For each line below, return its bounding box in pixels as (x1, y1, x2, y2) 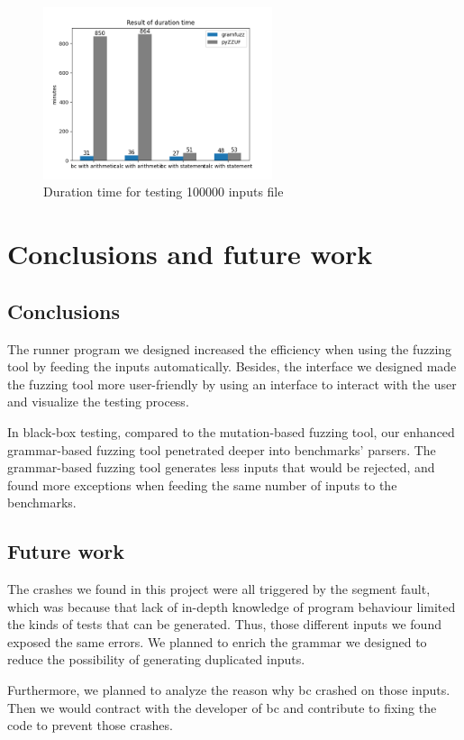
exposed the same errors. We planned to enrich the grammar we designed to (7, 632, 427, 651)
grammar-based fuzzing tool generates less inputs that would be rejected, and (7, 458, 435, 477)
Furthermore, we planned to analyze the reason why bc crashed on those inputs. (7, 681, 450, 699)
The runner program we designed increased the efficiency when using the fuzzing (7, 339, 452, 358)
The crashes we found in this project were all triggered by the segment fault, (7, 580, 431, 598)
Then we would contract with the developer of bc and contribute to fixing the (7, 698, 437, 717)
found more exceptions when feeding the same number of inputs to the (7, 475, 397, 494)
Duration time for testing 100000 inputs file (43, 182, 284, 201)
